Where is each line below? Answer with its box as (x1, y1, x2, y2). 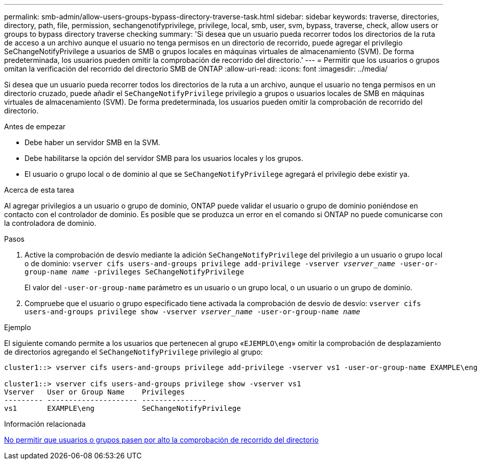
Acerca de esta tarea (4, 185, 75, 194)
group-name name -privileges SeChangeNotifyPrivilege (25, 268, 244, 276)
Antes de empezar (4, 122, 66, 131)
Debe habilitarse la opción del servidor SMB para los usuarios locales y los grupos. (25, 154, 303, 163)
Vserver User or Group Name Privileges (4, 388, 185, 396)
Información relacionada (4, 420, 86, 428)
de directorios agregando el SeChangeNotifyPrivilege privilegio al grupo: (4, 347, 263, 356)
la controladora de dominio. (4, 219, 97, 227)
